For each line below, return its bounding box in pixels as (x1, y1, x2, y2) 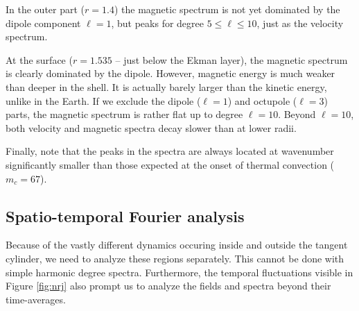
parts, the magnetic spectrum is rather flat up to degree (6, 107, 243, 121)
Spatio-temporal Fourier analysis (6, 205, 245, 226)
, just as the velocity (256, 15, 344, 30)
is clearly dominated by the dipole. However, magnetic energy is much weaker (6, 66, 335, 81)
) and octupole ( (227, 93, 297, 108)
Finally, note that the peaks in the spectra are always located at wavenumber (6, 144, 334, 158)
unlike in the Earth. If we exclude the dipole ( (6, 93, 201, 108)
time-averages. (6, 292, 66, 306)
